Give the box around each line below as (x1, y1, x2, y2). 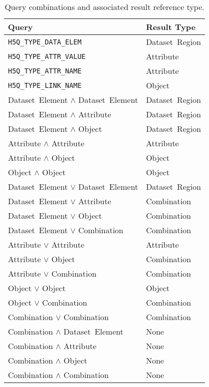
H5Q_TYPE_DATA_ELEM (8, 37, 82, 46)
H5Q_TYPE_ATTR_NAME (8, 66, 82, 75)
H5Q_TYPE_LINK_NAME (8, 81, 82, 89)
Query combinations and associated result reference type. (4, 1, 205, 12)
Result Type (146, 21, 196, 32)
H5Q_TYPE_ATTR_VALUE (8, 52, 86, 60)
